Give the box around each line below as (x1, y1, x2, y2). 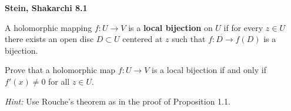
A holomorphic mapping (5, 21, 92, 33)
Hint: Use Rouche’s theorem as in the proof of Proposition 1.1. (5, 95, 230, 107)
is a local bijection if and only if (152, 64, 266, 76)
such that (172, 33, 206, 45)
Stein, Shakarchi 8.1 (5, 2, 88, 13)
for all (48, 75, 70, 87)
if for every (223, 21, 263, 33)
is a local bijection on (128, 21, 213, 33)
